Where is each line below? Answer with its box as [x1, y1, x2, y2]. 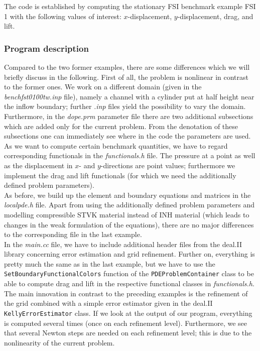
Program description [4, 42, 89, 54]
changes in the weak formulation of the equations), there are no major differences [4, 219, 254, 229]
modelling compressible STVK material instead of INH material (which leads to [4, 209, 249, 219]
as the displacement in [4, 160, 73, 170]
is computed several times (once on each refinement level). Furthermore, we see [4, 317, 247, 328]
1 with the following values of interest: [4, 11, 121, 21]
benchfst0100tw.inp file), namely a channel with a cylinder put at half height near [4, 91, 254, 101]
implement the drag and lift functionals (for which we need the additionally [4, 170, 236, 180]
